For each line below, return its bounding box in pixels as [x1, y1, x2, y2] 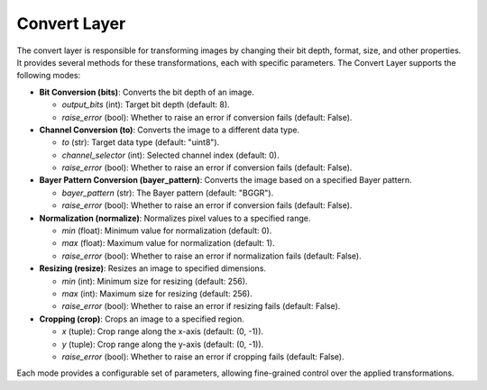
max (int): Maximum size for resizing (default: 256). [61, 288, 253, 299]
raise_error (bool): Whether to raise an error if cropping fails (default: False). [61, 351, 345, 362]
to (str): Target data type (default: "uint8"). [61, 137, 220, 148]
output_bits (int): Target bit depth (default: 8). [61, 99, 230, 110]
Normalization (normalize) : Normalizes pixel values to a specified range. [39, 213, 311, 223]
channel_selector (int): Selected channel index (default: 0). [61, 150, 280, 160]
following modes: [16, 70, 81, 81]
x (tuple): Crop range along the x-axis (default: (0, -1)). [61, 326, 264, 337]
